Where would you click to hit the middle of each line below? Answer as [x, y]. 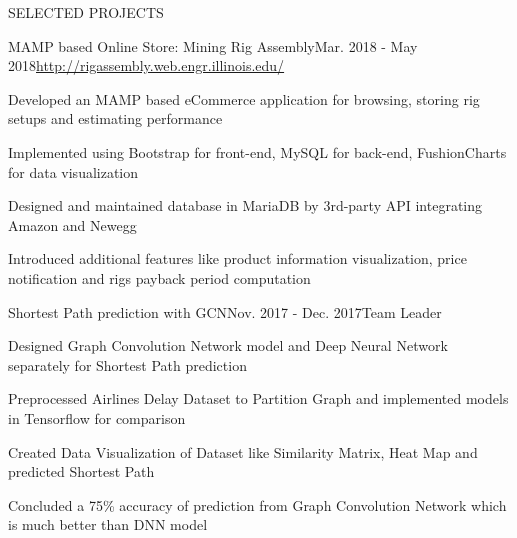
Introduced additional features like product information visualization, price [237, 258]
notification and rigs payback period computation [159, 277]
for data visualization [73, 171]
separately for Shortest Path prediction [127, 364]
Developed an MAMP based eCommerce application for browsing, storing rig [244, 98]
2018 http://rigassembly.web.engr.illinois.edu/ [146, 65]
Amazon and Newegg [72, 224]
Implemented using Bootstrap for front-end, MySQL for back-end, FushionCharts [257, 151]
